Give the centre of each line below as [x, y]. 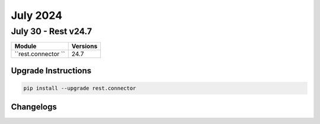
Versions [84, 46]
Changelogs [34, 107]
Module [25, 46]
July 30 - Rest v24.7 [52, 31]
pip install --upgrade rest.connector [80, 88]
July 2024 [36, 15]
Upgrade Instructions [51, 71]
